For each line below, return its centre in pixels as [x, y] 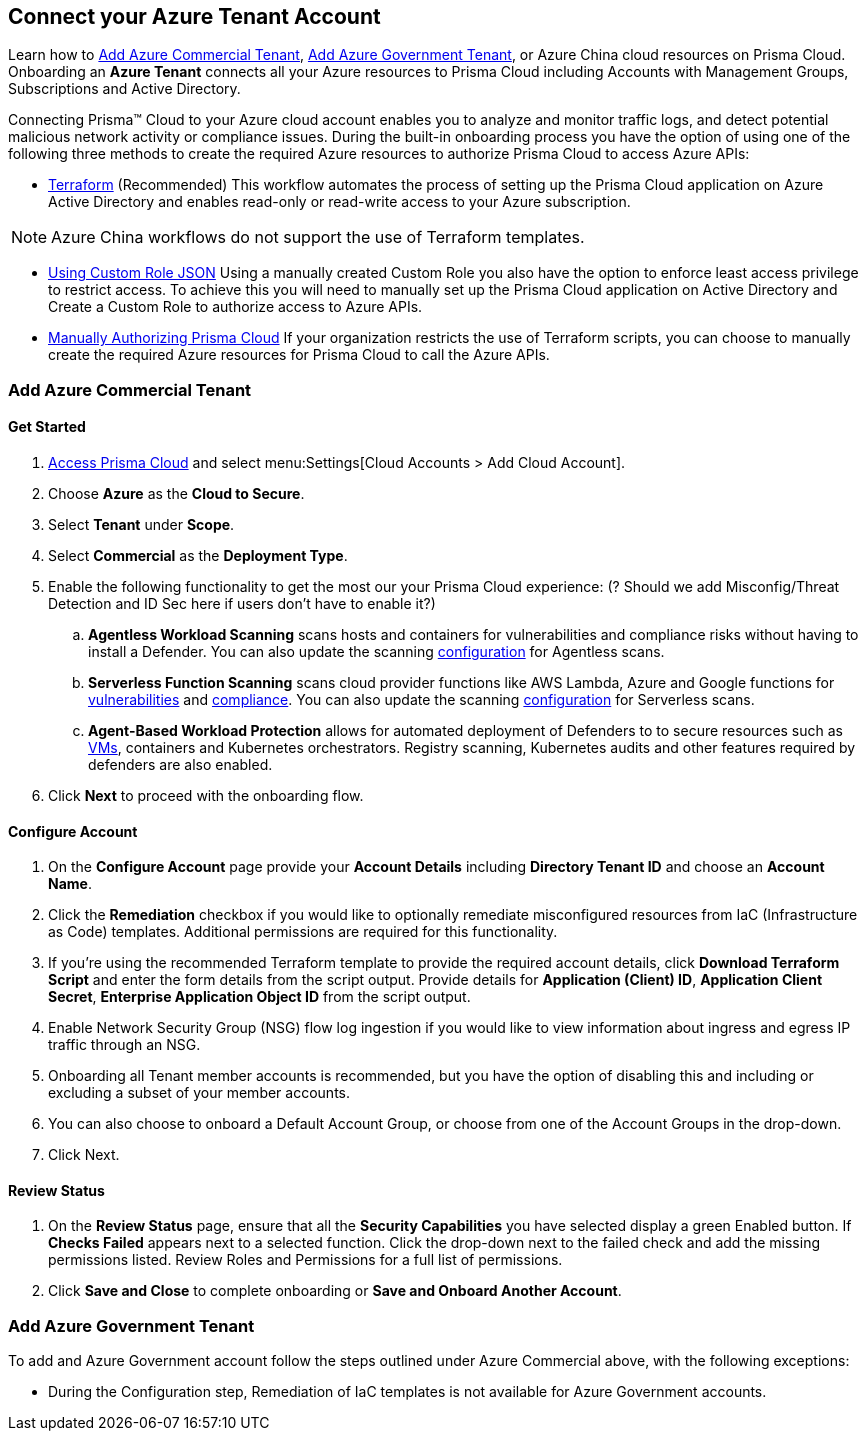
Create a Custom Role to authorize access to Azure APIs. [235, 307]
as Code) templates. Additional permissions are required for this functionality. [303, 932]
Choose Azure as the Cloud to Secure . [176, 494]
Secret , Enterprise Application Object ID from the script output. [259, 997]
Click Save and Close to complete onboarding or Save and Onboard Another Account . [335, 1291]
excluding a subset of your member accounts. [199, 1093]
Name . [70, 884]
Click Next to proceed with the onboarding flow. [206, 796]
